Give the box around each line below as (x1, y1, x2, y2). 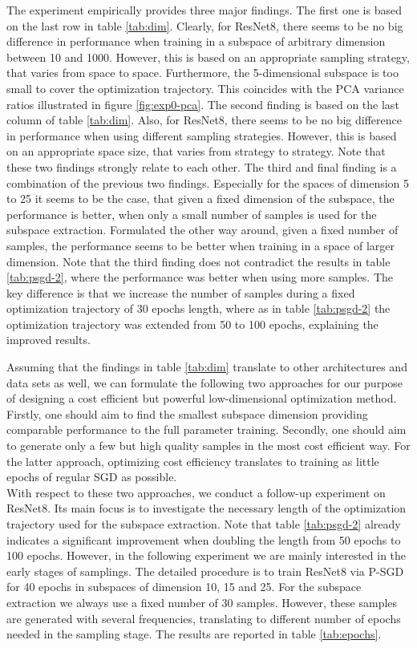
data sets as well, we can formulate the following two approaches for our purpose (6, 374, 403, 391)
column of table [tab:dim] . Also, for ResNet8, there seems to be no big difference (6, 111, 402, 128)
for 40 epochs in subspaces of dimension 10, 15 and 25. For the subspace (6, 578, 362, 595)
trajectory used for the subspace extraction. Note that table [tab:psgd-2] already (6, 516, 401, 532)
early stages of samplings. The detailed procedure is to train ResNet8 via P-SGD (6, 562, 404, 579)
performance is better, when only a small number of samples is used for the (6, 205, 377, 222)
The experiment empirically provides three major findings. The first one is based (6, 2, 402, 18)
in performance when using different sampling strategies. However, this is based (6, 127, 397, 144)
